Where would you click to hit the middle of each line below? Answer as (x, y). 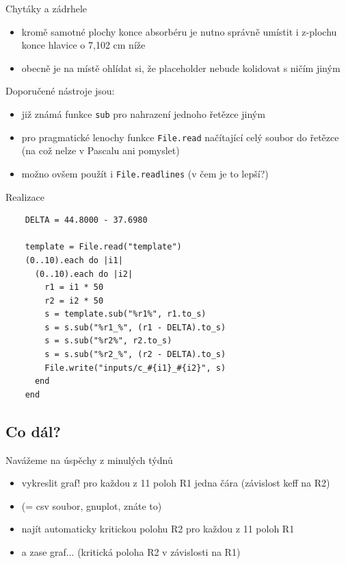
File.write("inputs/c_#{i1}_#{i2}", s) (135, 368)
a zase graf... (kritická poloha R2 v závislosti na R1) (131, 552)
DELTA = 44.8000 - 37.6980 (86, 220)
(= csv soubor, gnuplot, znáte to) (92, 505)
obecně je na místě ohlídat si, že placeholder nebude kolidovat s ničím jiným (181, 68)
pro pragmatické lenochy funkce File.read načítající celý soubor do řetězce (180, 137)
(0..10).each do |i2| (84, 274)
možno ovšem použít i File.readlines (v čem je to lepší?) (145, 173)
